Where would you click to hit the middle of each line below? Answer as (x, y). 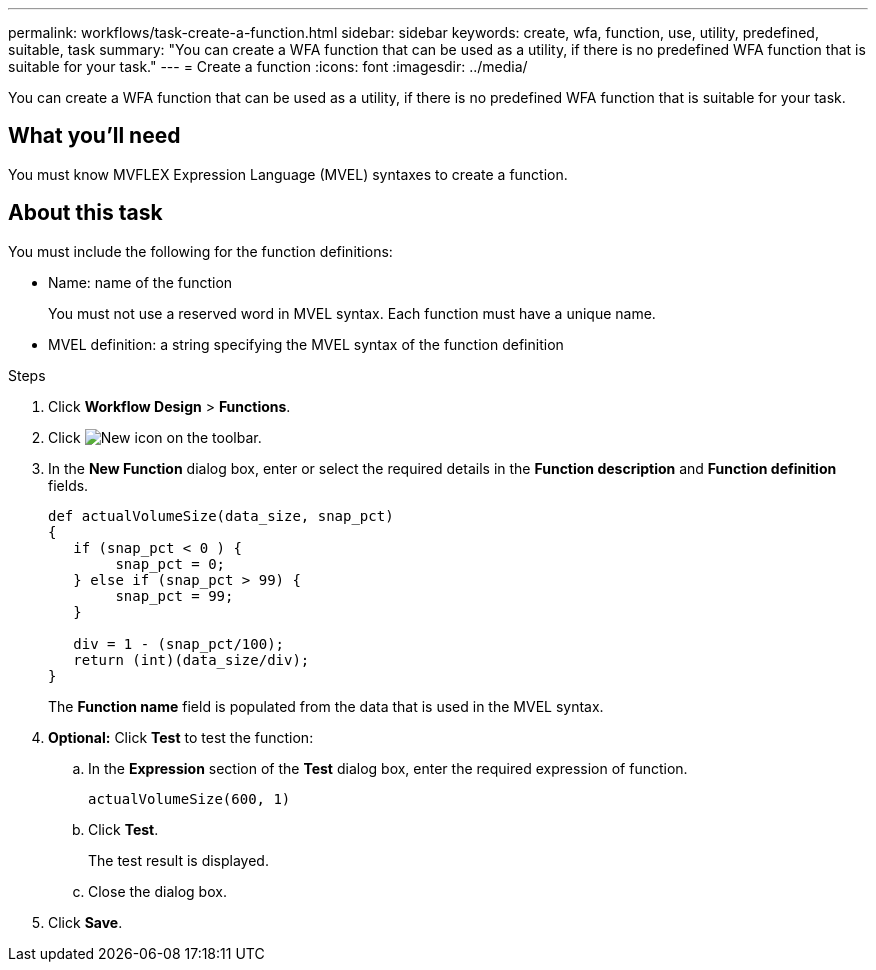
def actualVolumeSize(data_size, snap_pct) (221, 515)
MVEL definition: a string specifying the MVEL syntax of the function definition (306, 344)
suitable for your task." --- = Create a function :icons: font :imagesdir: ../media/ (268, 66)
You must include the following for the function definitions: (200, 251)
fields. (68, 485)
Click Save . (85, 922)
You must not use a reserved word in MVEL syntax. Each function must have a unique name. (352, 313)
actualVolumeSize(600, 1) (189, 798)
